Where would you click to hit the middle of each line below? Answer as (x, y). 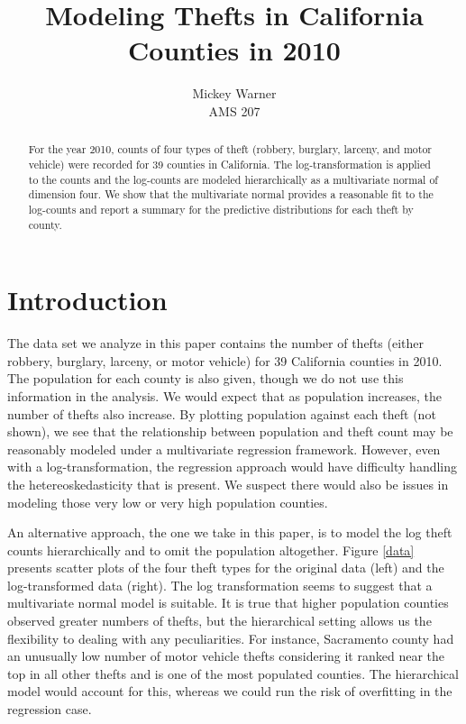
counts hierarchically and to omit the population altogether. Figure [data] (211, 550)
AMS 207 (234, 110)
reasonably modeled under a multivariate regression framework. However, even (224, 449)
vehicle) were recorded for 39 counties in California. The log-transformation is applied (229, 164)
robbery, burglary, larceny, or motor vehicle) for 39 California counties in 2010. (225, 360)
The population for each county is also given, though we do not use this (206, 378)
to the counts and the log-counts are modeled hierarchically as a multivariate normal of (233, 179)
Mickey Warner (234, 93)
